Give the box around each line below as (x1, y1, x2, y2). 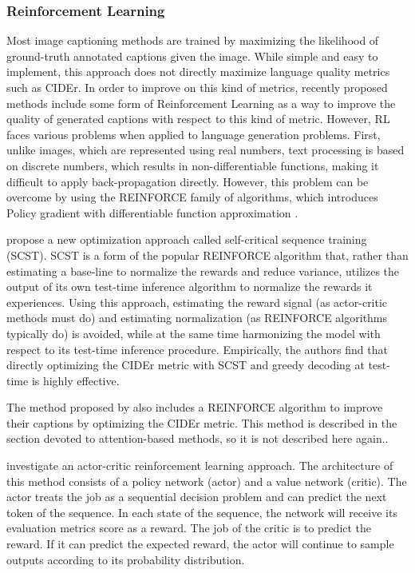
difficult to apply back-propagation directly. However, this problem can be (6, 173, 369, 189)
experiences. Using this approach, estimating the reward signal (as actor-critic (6, 293, 388, 310)
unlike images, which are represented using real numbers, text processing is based (6, 141, 405, 158)
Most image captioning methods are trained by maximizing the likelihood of (6, 32, 379, 49)
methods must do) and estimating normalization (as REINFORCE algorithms (6, 309, 388, 326)
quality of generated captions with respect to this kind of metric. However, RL (6, 110, 390, 127)
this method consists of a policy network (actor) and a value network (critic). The (6, 472, 407, 489)
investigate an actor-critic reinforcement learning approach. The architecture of (6, 457, 393, 474)
